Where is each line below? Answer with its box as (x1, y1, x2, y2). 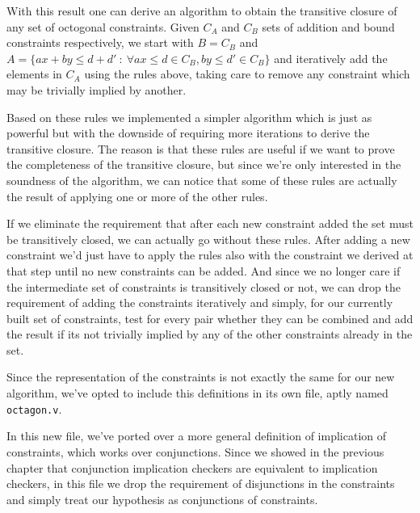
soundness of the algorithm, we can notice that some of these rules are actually (6, 171, 397, 188)
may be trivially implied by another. (6, 81, 187, 98)
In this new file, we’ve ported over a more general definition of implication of (6, 427, 387, 444)
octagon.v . (6, 400, 62, 417)
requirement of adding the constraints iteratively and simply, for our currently (6, 294, 393, 311)
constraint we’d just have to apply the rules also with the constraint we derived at (6, 246, 414, 263)
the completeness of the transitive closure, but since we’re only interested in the (6, 156, 401, 173)
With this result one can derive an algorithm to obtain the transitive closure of (6, 2, 397, 19)
